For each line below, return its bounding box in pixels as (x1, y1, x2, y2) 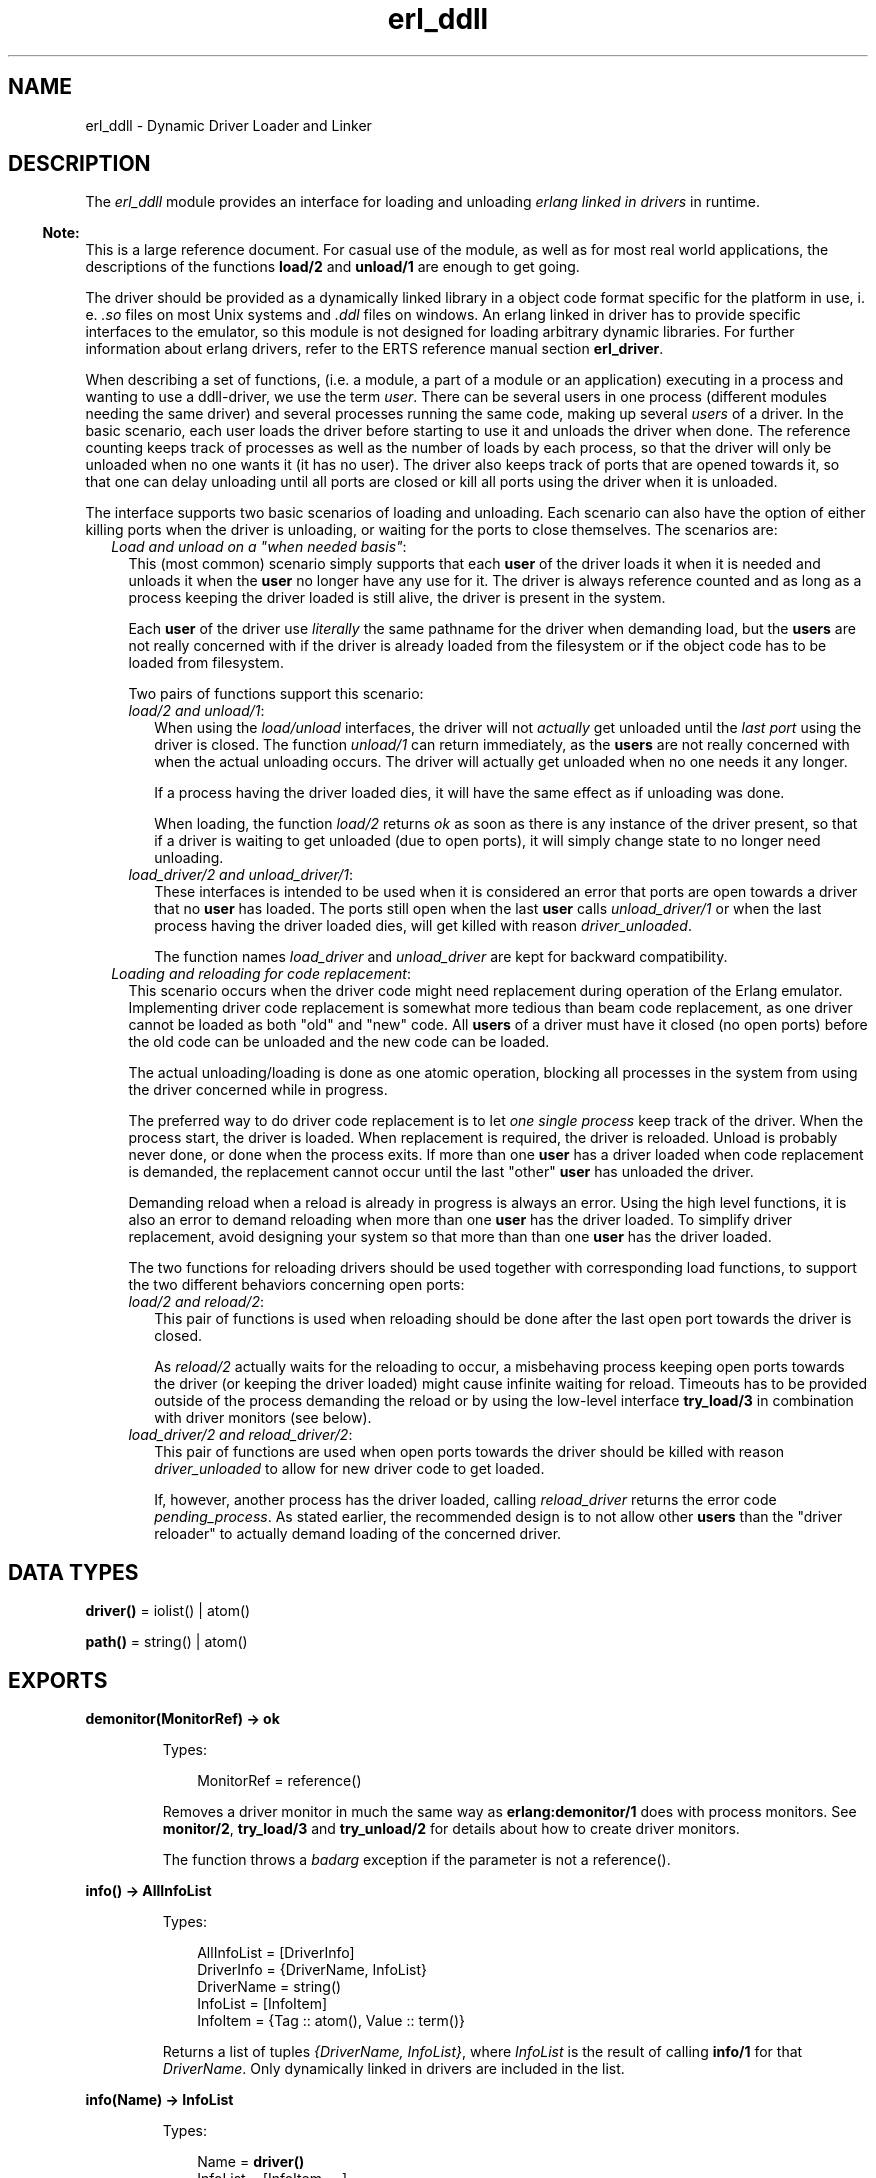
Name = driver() (197, 2153, 305, 2171)
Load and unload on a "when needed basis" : (111, 538, 407, 556)
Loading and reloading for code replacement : (111, 965, 411, 983)
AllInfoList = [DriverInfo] (197, 1944, 355, 1962)
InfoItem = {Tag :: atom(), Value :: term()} (197, 2012, 465, 2030)
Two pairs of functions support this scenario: (128, 685, 424, 703)
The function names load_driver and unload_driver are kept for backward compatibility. (154, 948, 728, 966)
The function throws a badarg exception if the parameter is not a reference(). (162, 1851, 671, 1869)
